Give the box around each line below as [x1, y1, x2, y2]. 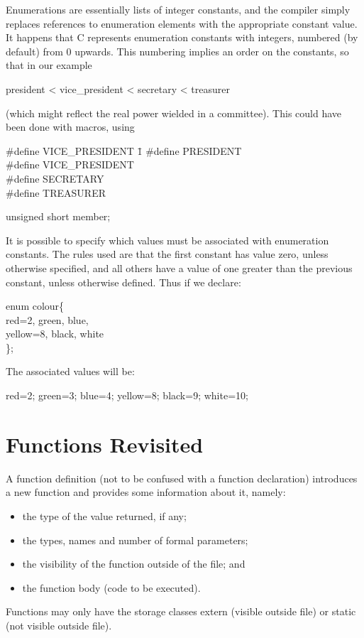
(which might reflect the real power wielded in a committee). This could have [6, 105, 342, 120]
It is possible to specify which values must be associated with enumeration [6, 232, 329, 247]
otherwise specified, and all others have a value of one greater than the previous [6, 260, 353, 275]
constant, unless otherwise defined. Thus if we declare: [6, 274, 241, 289]
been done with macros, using [6, 119, 135, 134]
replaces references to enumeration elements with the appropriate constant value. [6, 16, 358, 31]
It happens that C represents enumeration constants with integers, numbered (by [6, 30, 358, 45]
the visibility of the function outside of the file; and [22, 556, 246, 571]
